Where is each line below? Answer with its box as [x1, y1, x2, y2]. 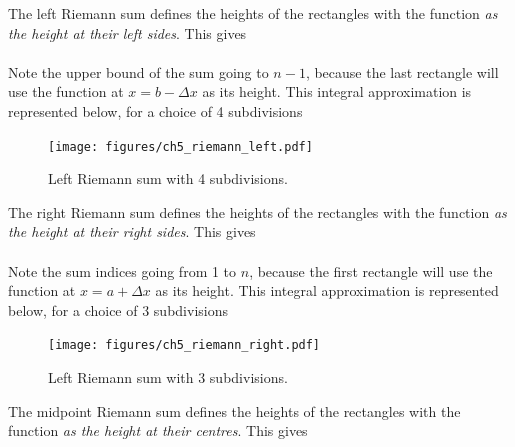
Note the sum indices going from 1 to [8, 260, 237, 281]
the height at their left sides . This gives [8, 22, 247, 43]
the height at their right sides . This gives [8, 221, 256, 242]
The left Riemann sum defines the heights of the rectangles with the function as [8, 3, 498, 23]
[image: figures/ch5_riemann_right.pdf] [48, 338, 321, 353]
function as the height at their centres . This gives [8, 420, 308, 441]
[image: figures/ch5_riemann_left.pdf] [48, 139, 313, 154]
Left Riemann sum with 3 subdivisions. [48, 367, 288, 388]
